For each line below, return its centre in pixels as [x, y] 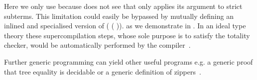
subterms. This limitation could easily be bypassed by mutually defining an [119, 16]
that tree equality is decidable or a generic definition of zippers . [103, 71]
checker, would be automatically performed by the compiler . [97, 45]
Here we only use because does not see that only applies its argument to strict [123, 6]
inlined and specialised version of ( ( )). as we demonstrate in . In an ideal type [125, 26]
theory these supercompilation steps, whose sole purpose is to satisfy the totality [127, 35]
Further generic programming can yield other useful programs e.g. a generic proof [128, 61]
